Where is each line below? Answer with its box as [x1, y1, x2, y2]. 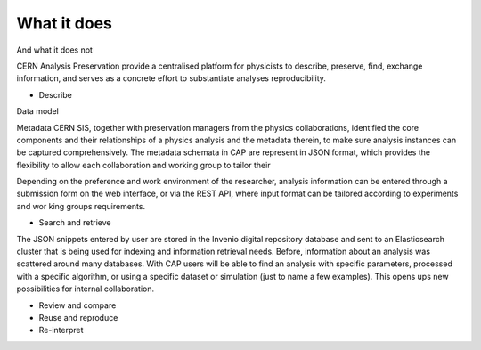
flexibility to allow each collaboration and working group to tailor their [16, 159, 271, 170]
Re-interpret [38, 325, 84, 336]
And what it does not [16, 45, 94, 55]
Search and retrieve [38, 217, 111, 228]
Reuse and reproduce [38, 312, 118, 322]
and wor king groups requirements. [16, 200, 146, 211]
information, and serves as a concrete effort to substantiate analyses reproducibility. [16, 73, 327, 84]
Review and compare [38, 299, 117, 311]
